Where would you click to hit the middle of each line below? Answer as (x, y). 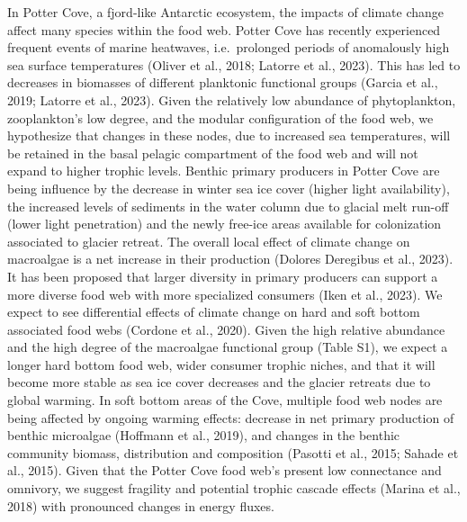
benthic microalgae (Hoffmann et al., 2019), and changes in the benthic (204, 435)
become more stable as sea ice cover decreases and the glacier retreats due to (219, 382)
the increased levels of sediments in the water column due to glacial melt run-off (228, 206)
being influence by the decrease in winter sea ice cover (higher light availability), (229, 188)
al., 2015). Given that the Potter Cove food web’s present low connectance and (225, 470)
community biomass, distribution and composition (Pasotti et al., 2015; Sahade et (233, 452)
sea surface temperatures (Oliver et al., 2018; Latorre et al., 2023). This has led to (234, 64)
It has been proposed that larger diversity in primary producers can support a (223, 276)
